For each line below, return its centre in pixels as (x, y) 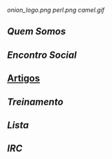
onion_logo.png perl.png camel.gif (56, 10)
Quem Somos (37, 31)
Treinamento (35, 102)
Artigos (23, 78)
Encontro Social (42, 55)
